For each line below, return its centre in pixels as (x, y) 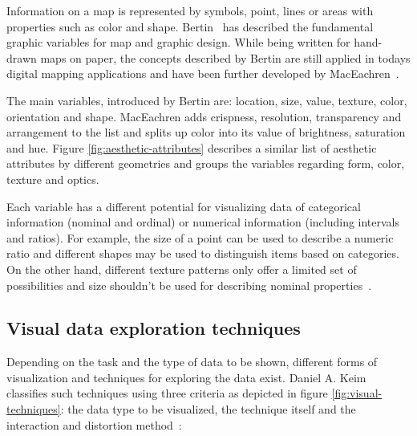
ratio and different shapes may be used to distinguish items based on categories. (203, 253)
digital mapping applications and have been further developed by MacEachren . (203, 73)
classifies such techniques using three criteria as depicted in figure (167, 393)
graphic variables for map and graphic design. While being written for (178, 42)
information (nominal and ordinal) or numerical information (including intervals (203, 222)
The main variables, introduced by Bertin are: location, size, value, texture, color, (207, 100)
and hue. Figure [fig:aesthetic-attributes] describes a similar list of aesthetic (192, 147)
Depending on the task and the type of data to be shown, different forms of (192, 362)
